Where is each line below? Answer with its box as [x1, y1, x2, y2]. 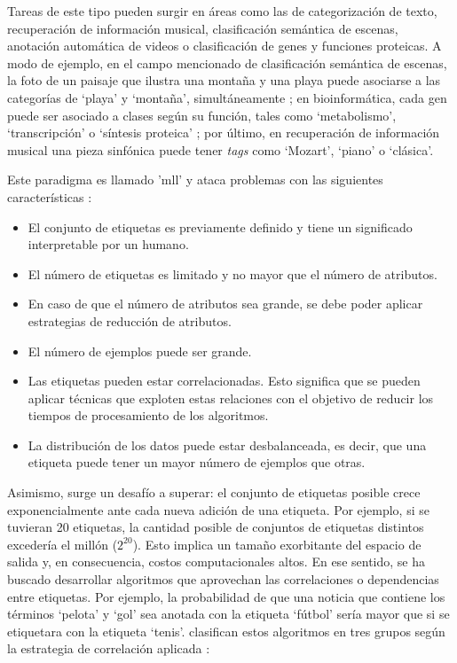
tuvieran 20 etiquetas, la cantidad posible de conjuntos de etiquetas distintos [7, 518, 424, 536]
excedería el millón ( [7, 534, 118, 553]
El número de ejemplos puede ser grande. [28, 341, 252, 360]
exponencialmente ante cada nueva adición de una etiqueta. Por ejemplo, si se [7, 500, 429, 519]
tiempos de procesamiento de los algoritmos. [28, 406, 269, 425]
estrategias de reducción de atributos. [28, 311, 232, 330]
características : [7, 187, 92, 206]
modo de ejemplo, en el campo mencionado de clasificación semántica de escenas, [7, 53, 447, 72]
